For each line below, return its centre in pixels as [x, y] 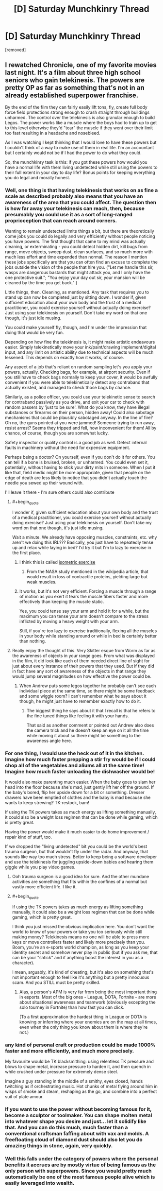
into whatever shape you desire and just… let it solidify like [76, 1122]
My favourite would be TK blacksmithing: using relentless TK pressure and [79, 1062]
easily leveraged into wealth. [40, 1183]
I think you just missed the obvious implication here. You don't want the [83, 926]
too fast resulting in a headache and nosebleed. [53, 133]
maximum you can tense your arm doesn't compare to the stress [84, 616]
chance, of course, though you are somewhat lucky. [57, 433]
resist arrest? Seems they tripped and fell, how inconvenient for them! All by [81, 428]
